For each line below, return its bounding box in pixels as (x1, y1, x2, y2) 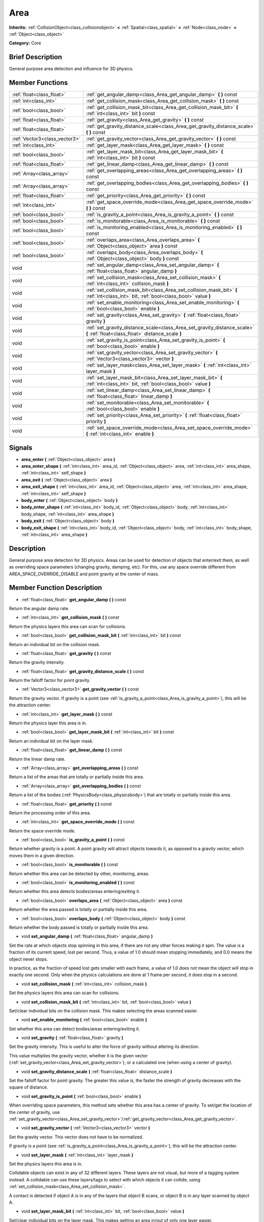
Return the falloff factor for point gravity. (9, 677, 90, 683)
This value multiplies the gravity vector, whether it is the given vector (9, 1052, 148, 1058)
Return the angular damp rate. (9, 605, 69, 611)
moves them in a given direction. (9, 852, 75, 858)
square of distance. (9, 1084, 48, 1090)
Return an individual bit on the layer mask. (9, 738, 94, 744)
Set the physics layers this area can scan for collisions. (9, 990, 120, 996)
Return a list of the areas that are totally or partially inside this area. (9, 774, 144, 780)
